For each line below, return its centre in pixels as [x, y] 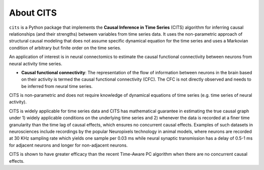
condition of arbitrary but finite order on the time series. [65, 48]
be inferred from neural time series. [57, 86]
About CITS [33, 13]
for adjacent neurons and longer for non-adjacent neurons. [68, 145]
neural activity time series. [36, 64]
